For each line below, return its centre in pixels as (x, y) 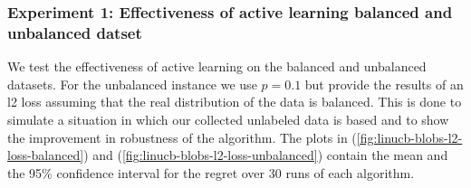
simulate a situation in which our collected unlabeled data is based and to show (228, 119)
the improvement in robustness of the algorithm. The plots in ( (182, 137)
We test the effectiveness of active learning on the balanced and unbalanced (217, 66)
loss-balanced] (46, 155)
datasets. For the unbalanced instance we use (132, 84)
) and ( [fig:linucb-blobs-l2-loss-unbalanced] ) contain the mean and (266, 155)
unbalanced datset (75, 32)
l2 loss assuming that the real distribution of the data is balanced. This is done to (235, 102)
